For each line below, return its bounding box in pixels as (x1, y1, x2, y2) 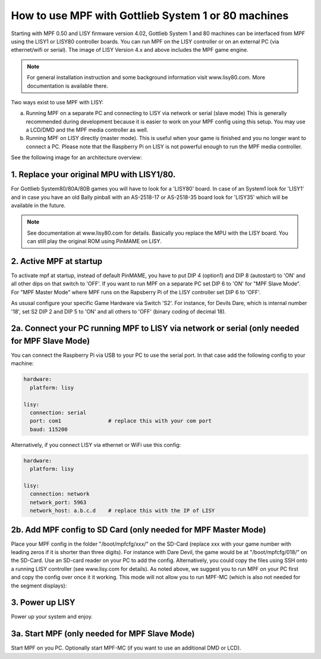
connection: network (30, 490, 90, 498)
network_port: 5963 (30, 499, 87, 506)
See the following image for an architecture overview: (11, 154, 142, 161)
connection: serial (30, 409, 87, 416)
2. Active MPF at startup (11, 256, 103, 266)
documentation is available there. (27, 82, 109, 89)
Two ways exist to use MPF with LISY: (11, 98, 104, 105)
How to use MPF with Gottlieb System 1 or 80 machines (11, 9, 289, 22)
